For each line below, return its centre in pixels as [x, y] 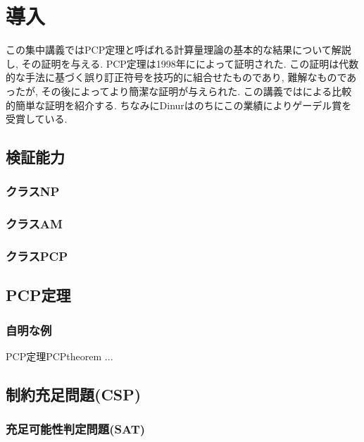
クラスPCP [37, 256]
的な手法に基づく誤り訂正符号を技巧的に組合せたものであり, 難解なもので [176, 77]
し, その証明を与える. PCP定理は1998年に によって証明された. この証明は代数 [182, 63]
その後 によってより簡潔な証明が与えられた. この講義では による [187, 91]
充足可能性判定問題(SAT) [76, 429]
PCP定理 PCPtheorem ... [59, 356]
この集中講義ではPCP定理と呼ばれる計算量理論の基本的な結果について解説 [178, 50]
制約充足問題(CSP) [74, 394]
